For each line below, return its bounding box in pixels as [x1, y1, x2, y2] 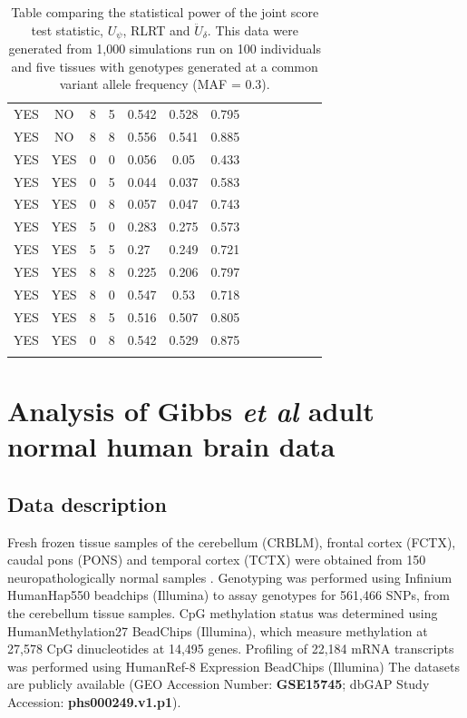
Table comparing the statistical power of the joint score [11, 3, 319, 21]
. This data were [207, 20, 298, 39]
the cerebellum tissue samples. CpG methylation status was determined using [7, 604, 438, 622]
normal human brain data [7, 428, 336, 465]
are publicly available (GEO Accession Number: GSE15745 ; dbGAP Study [7, 674, 430, 693]
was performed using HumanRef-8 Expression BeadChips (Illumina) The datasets [7, 656, 461, 675]
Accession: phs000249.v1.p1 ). [7, 692, 181, 711]
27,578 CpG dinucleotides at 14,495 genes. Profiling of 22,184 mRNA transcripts [7, 639, 454, 658]
